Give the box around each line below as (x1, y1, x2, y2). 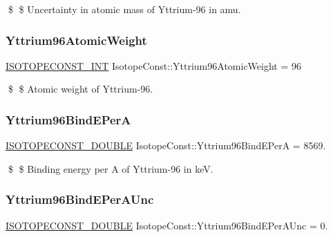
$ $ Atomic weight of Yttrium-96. (8, 82, 153, 96)
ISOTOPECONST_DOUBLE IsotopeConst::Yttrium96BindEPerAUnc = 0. (6, 218, 328, 232)
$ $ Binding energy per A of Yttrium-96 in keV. (8, 161, 213, 176)
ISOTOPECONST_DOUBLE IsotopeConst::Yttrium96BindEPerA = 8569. (6, 138, 326, 153)
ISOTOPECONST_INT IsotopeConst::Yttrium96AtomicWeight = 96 (6, 58, 302, 73)
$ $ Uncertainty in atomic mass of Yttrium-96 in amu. (8, 2, 241, 16)
